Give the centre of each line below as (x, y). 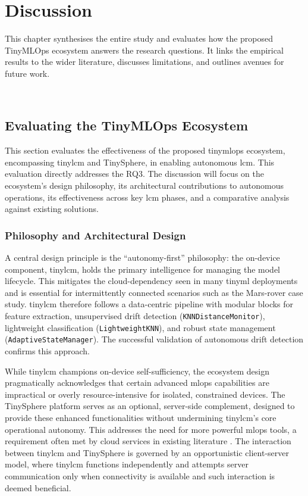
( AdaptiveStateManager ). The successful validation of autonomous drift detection (154, 339)
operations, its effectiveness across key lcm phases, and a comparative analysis (147, 197)
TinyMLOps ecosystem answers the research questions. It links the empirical (144, 50)
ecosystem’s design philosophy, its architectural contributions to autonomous (144, 185)
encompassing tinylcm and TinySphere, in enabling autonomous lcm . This (140, 162)
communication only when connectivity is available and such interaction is (140, 475)
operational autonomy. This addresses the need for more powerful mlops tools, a (151, 429)
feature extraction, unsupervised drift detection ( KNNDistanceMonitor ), (135, 316)
